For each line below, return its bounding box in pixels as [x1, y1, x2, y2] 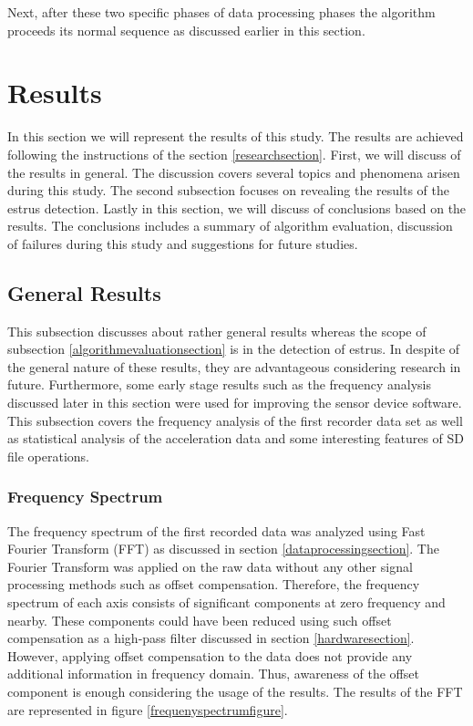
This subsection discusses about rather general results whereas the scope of [7, 321, 427, 340]
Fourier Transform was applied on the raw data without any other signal [7, 556, 413, 576]
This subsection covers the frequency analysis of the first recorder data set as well [7, 410, 463, 430]
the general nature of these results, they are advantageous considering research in [7, 357, 461, 376]
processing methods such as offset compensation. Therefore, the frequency [7, 575, 420, 594]
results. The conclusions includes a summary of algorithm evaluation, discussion [7, 216, 453, 235]
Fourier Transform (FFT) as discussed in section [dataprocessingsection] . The [7, 539, 439, 558]
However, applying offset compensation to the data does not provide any [7, 646, 413, 665]
